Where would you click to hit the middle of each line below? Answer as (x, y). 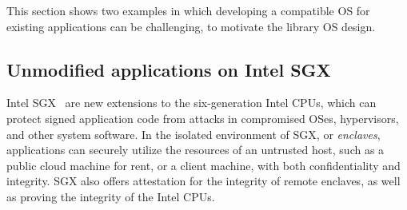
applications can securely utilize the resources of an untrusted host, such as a (196, 150)
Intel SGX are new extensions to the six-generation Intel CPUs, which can (192, 103)
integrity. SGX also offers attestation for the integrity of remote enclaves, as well (203, 181)
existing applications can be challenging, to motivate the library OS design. (191, 26)
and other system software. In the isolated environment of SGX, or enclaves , (194, 134)
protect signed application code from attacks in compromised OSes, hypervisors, (203, 118)
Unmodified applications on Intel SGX (169, 69)
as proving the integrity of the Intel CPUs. (111, 196)
